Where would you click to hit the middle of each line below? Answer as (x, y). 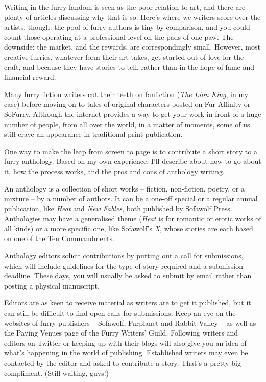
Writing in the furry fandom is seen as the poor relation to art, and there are (125, 7)
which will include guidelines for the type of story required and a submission (124, 265)
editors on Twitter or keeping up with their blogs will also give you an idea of (125, 342)
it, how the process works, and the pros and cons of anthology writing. (114, 171)
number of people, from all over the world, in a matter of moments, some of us (127, 124)
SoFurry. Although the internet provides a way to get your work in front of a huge (133, 114)
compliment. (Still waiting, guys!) (57, 373)
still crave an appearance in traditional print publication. (93, 134)
